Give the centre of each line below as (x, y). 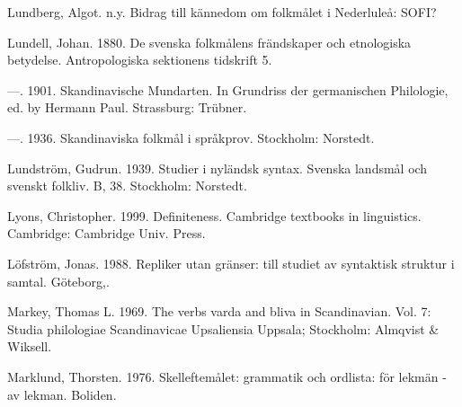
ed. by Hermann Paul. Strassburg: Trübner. (127, 107)
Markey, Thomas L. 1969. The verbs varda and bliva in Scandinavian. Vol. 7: (219, 311)
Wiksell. (30, 346)
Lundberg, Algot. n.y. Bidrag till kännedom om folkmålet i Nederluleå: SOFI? (222, 12)
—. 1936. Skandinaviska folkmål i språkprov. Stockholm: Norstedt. (191, 137)
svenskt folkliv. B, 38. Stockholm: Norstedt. (127, 186)
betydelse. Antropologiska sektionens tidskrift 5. (140, 60)
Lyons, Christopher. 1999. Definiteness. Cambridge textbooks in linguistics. (214, 215)
